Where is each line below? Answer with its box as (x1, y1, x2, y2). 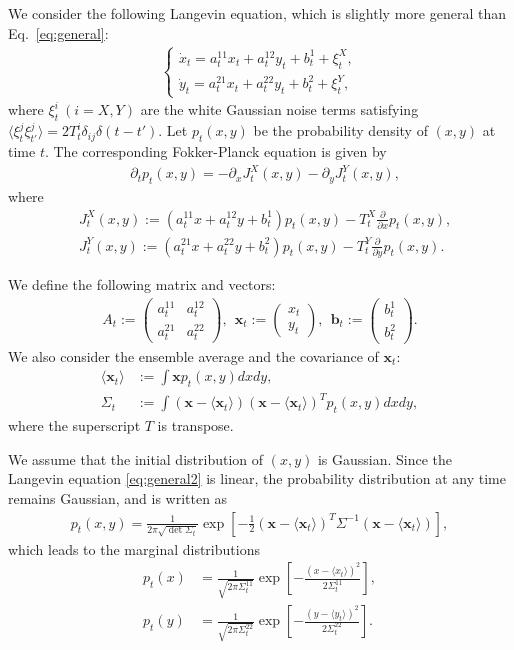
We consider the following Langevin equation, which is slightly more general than (8, 3, 506, 23)
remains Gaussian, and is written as (8, 488, 228, 509)
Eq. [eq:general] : (8, 22, 109, 43)
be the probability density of (253, 120, 428, 141)
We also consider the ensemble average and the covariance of (8, 345, 379, 366)
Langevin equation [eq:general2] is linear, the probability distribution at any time (8, 468, 506, 489)
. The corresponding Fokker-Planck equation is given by (44, 140, 387, 161)
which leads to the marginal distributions (8, 538, 260, 559)
